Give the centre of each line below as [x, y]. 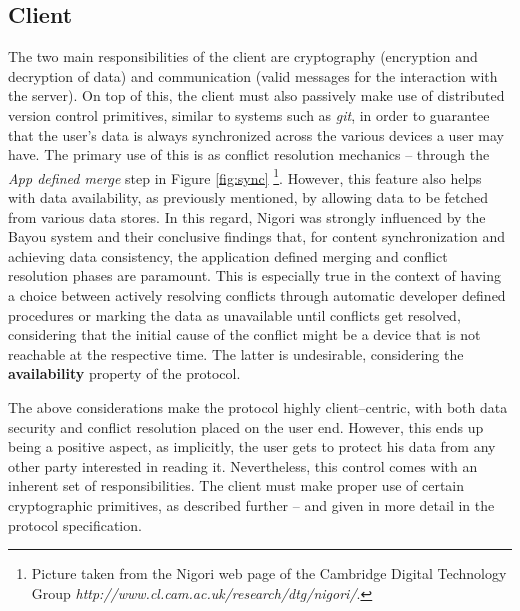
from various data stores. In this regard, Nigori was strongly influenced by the [247, 216]
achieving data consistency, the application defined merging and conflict [228, 255]
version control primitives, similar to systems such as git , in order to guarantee [249, 114]
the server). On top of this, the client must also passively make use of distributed [256, 95]
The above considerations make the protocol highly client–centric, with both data [258, 406]
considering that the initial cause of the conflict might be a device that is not [244, 334]
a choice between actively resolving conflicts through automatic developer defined [257, 294]
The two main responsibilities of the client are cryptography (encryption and [243, 56]
